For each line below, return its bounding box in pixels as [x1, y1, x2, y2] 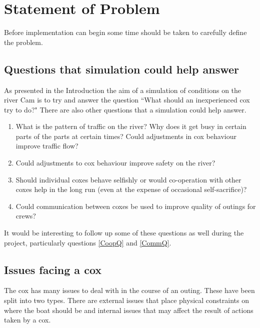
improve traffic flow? [15, 140, 78, 151]
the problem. [4, 36, 43, 47]
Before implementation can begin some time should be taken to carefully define [4, 27, 247, 37]
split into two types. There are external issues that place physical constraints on [4, 295, 249, 305]
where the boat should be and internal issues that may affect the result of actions [4, 304, 253, 315]
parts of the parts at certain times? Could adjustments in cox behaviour [15, 130, 236, 141]
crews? [15, 210, 36, 221]
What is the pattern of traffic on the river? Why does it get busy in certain [15, 121, 246, 131]
